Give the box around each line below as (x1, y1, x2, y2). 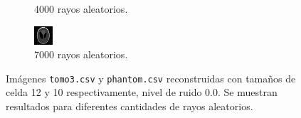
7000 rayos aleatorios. (34, 47, 128, 62)
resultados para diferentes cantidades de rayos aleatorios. (6, 99, 253, 114)
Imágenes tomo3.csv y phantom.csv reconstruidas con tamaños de (6, 70, 296, 85)
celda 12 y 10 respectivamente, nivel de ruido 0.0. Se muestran (6, 85, 278, 100)
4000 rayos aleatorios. (34, 1, 128, 16)
